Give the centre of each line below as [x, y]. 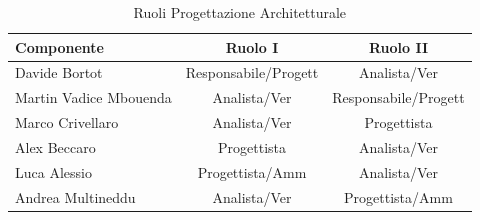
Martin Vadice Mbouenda [93, 97]
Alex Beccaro [55, 146]
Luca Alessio [53, 171]
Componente [59, 46]
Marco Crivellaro [67, 122]
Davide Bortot [59, 72]
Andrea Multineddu [75, 196]
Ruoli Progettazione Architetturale [240, 12]
